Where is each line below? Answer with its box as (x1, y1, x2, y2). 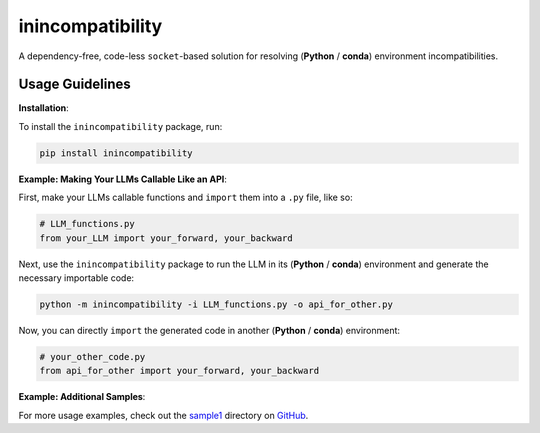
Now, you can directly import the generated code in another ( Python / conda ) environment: (18, 324, 400, 336)
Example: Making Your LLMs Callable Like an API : (18, 173, 227, 185)
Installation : (18, 102, 69, 114)
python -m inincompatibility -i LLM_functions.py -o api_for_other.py (39, 298, 394, 310)
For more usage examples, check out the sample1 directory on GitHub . (18, 409, 309, 421)
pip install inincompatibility (39, 147, 194, 159)
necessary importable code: (18, 271, 135, 284)
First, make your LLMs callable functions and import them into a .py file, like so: (18, 191, 354, 204)
